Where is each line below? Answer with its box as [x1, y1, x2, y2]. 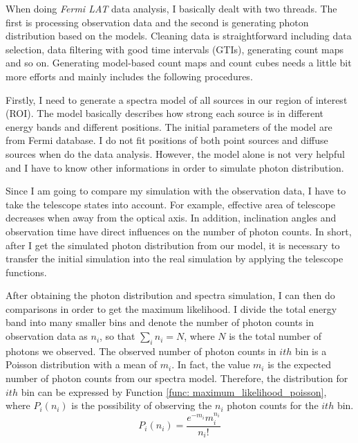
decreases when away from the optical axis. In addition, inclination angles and [6, 210, 337, 225]
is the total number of [229, 329, 322, 343]
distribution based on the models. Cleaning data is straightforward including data [6, 28, 352, 43]
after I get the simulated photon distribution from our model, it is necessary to [6, 237, 340, 252]
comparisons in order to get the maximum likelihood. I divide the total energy [6, 301, 337, 316]
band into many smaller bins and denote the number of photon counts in [6, 315, 314, 329]
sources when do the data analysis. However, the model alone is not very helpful [6, 146, 345, 161]
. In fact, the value [171, 357, 250, 372]
